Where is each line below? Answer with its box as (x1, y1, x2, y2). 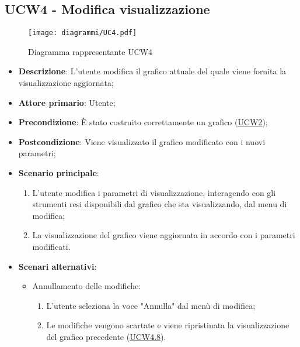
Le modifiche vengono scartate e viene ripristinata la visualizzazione (46, 319, 289, 331)
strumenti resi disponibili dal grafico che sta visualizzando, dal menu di (32, 198, 287, 210)
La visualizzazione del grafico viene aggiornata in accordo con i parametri (32, 229, 295, 241)
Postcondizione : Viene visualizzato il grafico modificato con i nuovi (18, 135, 266, 147)
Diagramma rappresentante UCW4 (28, 45, 153, 57)
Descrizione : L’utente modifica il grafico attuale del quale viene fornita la (18, 65, 287, 77)
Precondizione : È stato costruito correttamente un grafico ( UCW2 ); (18, 116, 268, 128)
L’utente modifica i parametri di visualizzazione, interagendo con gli (32, 186, 276, 198)
